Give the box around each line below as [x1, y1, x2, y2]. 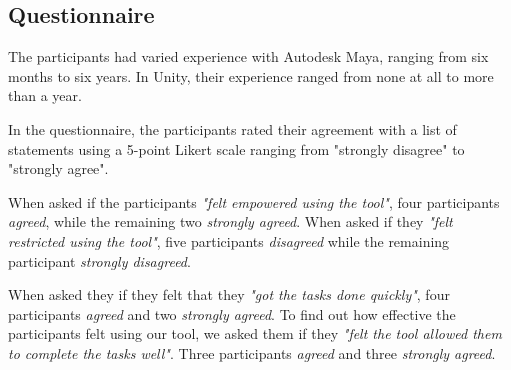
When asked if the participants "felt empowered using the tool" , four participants [8, 191, 500, 212]
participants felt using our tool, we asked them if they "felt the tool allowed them [8, 323, 502, 344]
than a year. [8, 85, 82, 106]
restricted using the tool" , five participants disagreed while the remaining [8, 230, 450, 251]
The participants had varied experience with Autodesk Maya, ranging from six [8, 46, 489, 67]
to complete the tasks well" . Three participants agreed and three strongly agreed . [8, 342, 496, 363]
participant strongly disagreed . [8, 250, 191, 271]
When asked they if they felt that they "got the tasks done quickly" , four [8, 284, 450, 305]
